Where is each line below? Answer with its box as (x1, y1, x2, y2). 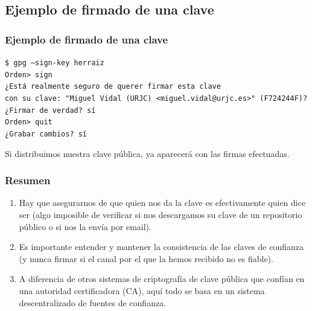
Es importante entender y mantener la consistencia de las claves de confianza (19, 240, 304, 253)
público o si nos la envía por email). (19, 220, 151, 232)
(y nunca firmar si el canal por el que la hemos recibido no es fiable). (19, 252, 273, 265)
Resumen (5, 173, 51, 188)
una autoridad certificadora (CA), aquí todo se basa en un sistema (19, 284, 265, 297)
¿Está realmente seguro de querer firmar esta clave (5, 82, 221, 91)
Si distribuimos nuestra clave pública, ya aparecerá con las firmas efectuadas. (5, 147, 290, 159)
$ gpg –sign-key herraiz (5, 59, 104, 67)
